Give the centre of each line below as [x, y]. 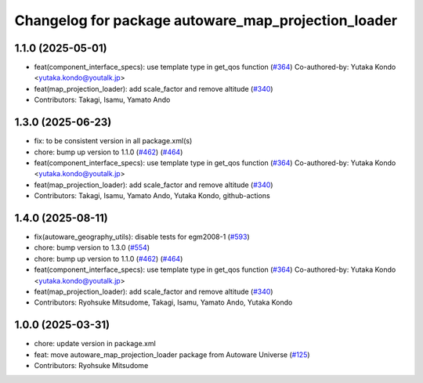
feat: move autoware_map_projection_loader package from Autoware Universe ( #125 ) [172, 354]
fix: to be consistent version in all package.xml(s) [113, 141]
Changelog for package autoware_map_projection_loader [206, 20]
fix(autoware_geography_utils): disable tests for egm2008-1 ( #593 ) [142, 237]
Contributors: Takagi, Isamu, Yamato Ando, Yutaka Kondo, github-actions [152, 196]
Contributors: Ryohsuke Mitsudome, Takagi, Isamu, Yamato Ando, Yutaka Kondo [163, 302]
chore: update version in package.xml [95, 344]
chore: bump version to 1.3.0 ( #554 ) [92, 248]
